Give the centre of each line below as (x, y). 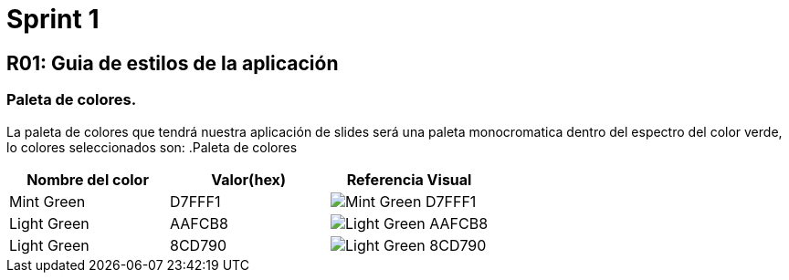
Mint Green (47, 201)
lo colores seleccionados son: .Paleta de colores (152, 147)
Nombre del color (88, 179)
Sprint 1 (53, 19)
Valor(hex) (248, 179)
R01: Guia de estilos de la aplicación (173, 63)
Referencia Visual (409, 179)
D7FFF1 (195, 201)
